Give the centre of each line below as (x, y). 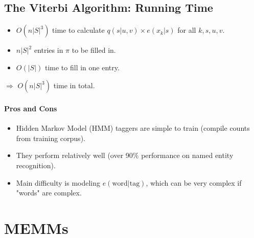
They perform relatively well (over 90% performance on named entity (125, 155)
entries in (49, 50)
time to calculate (78, 30)
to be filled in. (94, 50)
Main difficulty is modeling (58, 182)
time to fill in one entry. (82, 67)
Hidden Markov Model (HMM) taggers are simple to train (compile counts (133, 128)
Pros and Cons (31, 108)
